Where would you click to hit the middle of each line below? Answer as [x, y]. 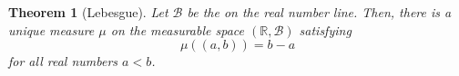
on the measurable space [177, 29]
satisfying [325, 29]
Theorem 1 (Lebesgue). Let [88, 12]
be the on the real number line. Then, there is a [319, 12]
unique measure [51, 29]
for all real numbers [63, 61]
